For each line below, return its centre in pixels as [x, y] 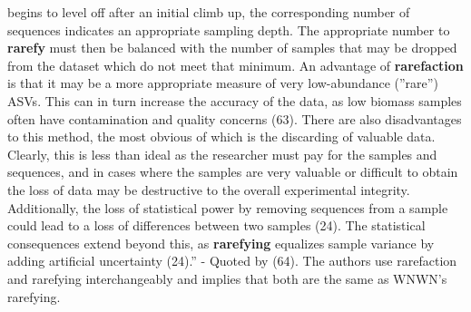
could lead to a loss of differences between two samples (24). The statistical [216, 225]
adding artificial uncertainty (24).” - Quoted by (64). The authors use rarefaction [232, 261]
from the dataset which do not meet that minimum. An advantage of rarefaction [235, 65]
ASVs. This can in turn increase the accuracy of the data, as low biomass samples [235, 100]
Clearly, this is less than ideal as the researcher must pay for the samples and [222, 154]
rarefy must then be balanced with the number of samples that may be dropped [232, 48]
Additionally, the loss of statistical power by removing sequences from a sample [228, 207]
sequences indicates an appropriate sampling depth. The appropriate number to [229, 29]
